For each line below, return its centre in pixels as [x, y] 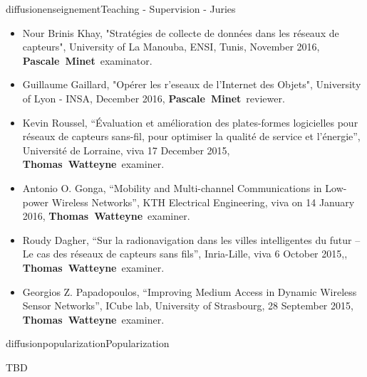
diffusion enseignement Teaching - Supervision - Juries [121, 9]
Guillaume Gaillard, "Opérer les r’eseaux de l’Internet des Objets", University [192, 84]
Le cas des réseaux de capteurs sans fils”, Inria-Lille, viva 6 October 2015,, [185, 254]
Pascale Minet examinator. [87, 60]
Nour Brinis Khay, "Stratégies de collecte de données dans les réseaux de [181, 32]
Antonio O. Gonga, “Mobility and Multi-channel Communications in [172, 187]
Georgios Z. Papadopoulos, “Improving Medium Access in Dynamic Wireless [190, 291]
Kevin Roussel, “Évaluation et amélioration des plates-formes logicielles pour [190, 122]
